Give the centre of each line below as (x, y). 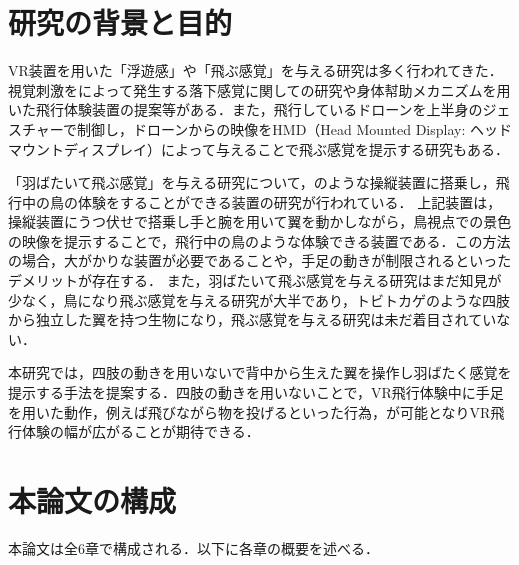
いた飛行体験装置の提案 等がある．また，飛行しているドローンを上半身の (245, 109)
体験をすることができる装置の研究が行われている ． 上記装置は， (289, 201)
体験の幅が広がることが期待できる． (140, 431)
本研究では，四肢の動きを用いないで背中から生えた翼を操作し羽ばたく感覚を (260, 372)
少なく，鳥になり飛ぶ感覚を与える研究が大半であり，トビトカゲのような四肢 (259, 299)
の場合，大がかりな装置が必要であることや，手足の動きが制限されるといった (260, 260)
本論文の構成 (92, 500)
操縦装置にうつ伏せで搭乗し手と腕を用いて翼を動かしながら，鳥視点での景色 (260, 221)
